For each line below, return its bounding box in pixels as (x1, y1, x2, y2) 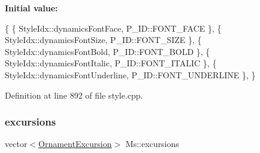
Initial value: (5, 2, 58, 14)
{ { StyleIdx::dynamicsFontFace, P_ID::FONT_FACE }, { (5, 22, 222, 34)
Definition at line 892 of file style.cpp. (5, 88, 143, 101)
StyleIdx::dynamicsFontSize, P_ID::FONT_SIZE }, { (5, 33, 202, 46)
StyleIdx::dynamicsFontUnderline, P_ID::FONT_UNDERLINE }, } (5, 68, 256, 81)
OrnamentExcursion (38, 137, 112, 150)
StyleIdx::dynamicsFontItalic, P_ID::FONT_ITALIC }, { (5, 57, 217, 69)
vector (5, 137, 28, 150)
